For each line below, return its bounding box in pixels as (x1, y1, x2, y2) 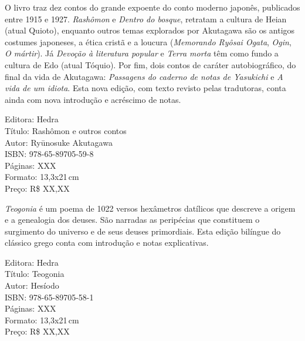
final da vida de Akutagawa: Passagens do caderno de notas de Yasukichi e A (5, 70, 283, 82)
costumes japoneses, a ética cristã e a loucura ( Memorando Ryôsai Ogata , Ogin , (5, 35, 292, 48)
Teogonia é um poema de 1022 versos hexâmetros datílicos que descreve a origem (5, 202, 296, 214)
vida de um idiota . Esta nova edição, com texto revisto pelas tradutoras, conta (5, 82, 286, 94)
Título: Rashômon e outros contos (5, 124, 127, 136)
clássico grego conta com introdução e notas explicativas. (5, 236, 209, 249)
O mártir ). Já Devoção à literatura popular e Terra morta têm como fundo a (5, 47, 279, 59)
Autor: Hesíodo (5, 279, 59, 292)
